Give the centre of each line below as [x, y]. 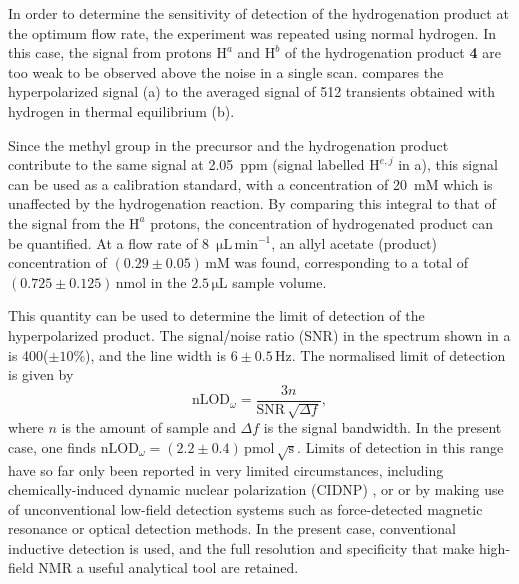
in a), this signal [448, 164]
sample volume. [279, 281]
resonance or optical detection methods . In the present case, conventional [232, 528]
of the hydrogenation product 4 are [392, 52]
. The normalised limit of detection [398, 354]
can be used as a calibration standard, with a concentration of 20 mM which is [250, 183]
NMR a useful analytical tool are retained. [168, 567]
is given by [41, 374]
